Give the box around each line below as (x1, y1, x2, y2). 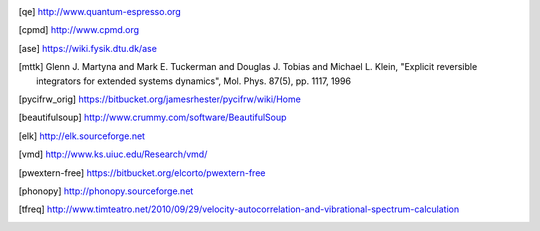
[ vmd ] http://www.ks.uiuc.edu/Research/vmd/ (18, 148, 208, 160)
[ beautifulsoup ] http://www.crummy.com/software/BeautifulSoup (18, 111, 287, 124)
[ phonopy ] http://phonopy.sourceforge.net (18, 185, 194, 197)
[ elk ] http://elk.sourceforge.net (18, 130, 145, 142)
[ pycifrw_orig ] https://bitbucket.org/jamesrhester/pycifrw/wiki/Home (18, 93, 302, 105)
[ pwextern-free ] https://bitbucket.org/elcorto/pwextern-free (18, 166, 266, 179)
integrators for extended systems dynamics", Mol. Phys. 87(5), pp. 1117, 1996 (36, 75, 352, 87)
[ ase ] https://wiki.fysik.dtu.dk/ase (18, 42, 157, 54)
